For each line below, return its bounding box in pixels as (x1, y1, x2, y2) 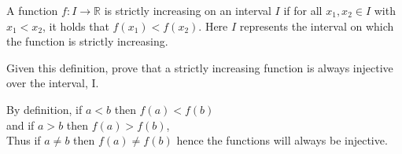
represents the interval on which (239, 17, 394, 34)
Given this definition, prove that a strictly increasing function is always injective (6, 59, 393, 75)
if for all (283, 2, 323, 18)
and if (6, 116, 35, 133)
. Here (198, 17, 228, 34)
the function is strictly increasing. (6, 33, 168, 49)
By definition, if (6, 101, 83, 117)
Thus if (6, 132, 41, 148)
